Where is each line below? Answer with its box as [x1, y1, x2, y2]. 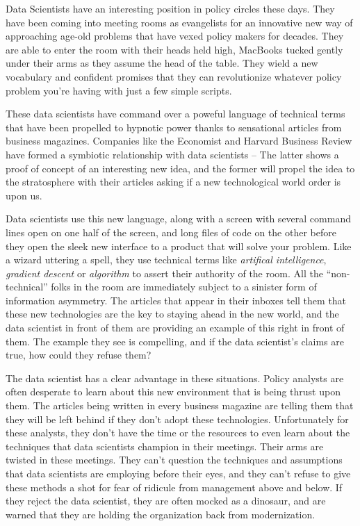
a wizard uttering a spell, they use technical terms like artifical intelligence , [6, 252, 327, 267]
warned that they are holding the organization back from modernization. [6, 507, 316, 521]
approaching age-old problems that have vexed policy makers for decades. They [6, 28, 344, 43]
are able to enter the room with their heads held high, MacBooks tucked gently [6, 42, 343, 56]
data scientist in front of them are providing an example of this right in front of [6, 320, 345, 335]
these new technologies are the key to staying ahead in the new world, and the [6, 306, 339, 321]
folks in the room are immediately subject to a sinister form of [51, 279, 317, 294]
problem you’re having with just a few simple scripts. [6, 83, 232, 97]
